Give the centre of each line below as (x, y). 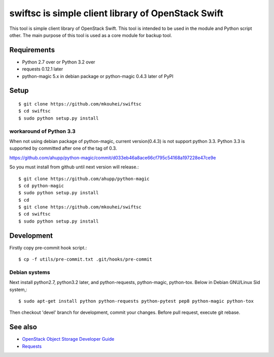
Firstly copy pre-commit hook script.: (48, 247)
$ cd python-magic (41, 186)
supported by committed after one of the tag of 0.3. (63, 148)
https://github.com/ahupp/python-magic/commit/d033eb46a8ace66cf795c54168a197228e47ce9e (113, 158)
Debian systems (30, 272)
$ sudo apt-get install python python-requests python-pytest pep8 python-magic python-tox (136, 301)
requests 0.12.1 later (43, 69)
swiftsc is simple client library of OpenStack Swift (116, 13)
